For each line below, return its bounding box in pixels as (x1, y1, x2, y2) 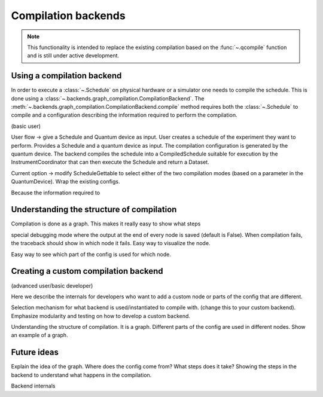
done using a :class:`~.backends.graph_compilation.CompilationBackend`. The (11, 94, 205, 102)
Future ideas (11, 347, 59, 358)
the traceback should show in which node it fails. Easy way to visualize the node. (11, 240, 211, 247)
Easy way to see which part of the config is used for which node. (11, 251, 172, 258)
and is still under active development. (27, 52, 120, 59)
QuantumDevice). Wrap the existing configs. (11, 178, 120, 185)
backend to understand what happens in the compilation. (11, 371, 152, 378)
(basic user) (11, 123, 41, 130)
